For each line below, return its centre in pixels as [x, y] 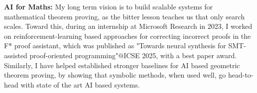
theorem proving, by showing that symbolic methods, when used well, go [115, 75]
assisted [16, 55]
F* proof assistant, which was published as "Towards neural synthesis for [115, 46]
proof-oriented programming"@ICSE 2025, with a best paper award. [133, 55]
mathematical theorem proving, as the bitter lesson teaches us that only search [125, 16]
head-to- [241, 75]
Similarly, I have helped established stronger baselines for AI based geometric [122, 65]
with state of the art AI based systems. [80, 84]
